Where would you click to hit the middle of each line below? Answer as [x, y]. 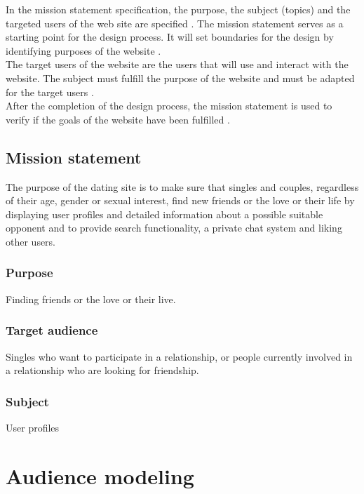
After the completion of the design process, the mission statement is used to [169, 106]
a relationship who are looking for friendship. [102, 370]
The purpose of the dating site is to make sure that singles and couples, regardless [182, 186]
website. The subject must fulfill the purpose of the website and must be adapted [180, 78]
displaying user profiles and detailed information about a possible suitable [164, 214]
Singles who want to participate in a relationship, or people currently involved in [179, 356]
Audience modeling [100, 475]
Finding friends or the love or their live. [91, 299]
